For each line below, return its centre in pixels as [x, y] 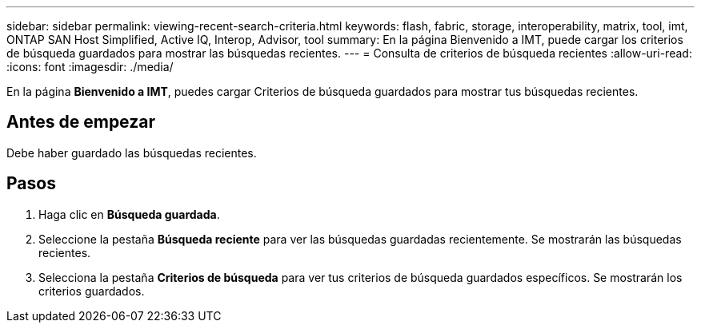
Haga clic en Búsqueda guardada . [129, 214]
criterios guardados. [92, 291]
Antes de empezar [81, 122]
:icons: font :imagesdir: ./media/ [90, 67]
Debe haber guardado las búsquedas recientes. [132, 153]
